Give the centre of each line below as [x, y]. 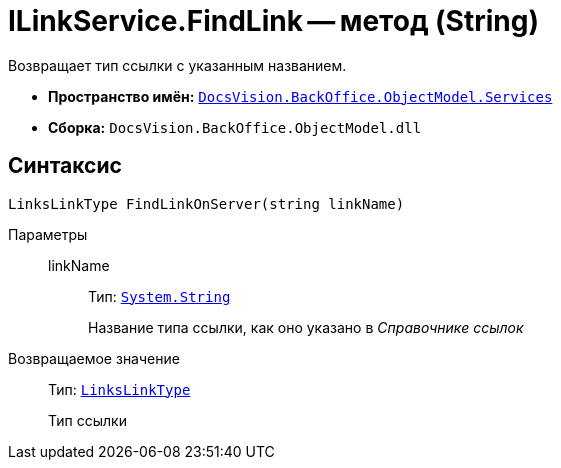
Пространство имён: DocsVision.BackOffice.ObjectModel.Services [300, 96]
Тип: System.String [159, 296]
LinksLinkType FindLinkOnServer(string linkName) [206, 203]
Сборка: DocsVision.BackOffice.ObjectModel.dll [235, 127]
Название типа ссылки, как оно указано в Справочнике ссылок [306, 327]
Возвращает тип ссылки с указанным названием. [177, 65]
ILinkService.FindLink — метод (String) [273, 21]
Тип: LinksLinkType [119, 389]
